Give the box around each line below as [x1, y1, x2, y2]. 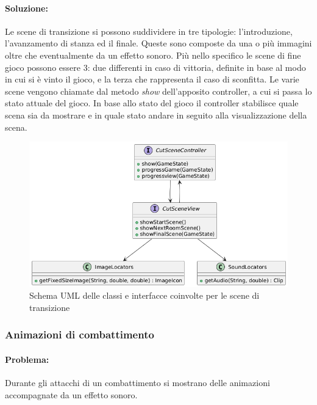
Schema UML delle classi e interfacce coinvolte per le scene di [29, 289, 260, 302]
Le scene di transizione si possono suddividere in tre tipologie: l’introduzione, [5, 24, 293, 37]
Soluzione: [5, 1, 48, 14]
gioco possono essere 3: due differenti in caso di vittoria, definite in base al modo [5, 60, 306, 73]
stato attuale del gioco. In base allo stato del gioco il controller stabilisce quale [5, 97, 299, 109]
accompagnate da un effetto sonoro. [5, 388, 138, 401]
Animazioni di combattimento [5, 327, 154, 342]
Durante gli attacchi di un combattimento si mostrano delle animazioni [5, 376, 270, 389]
